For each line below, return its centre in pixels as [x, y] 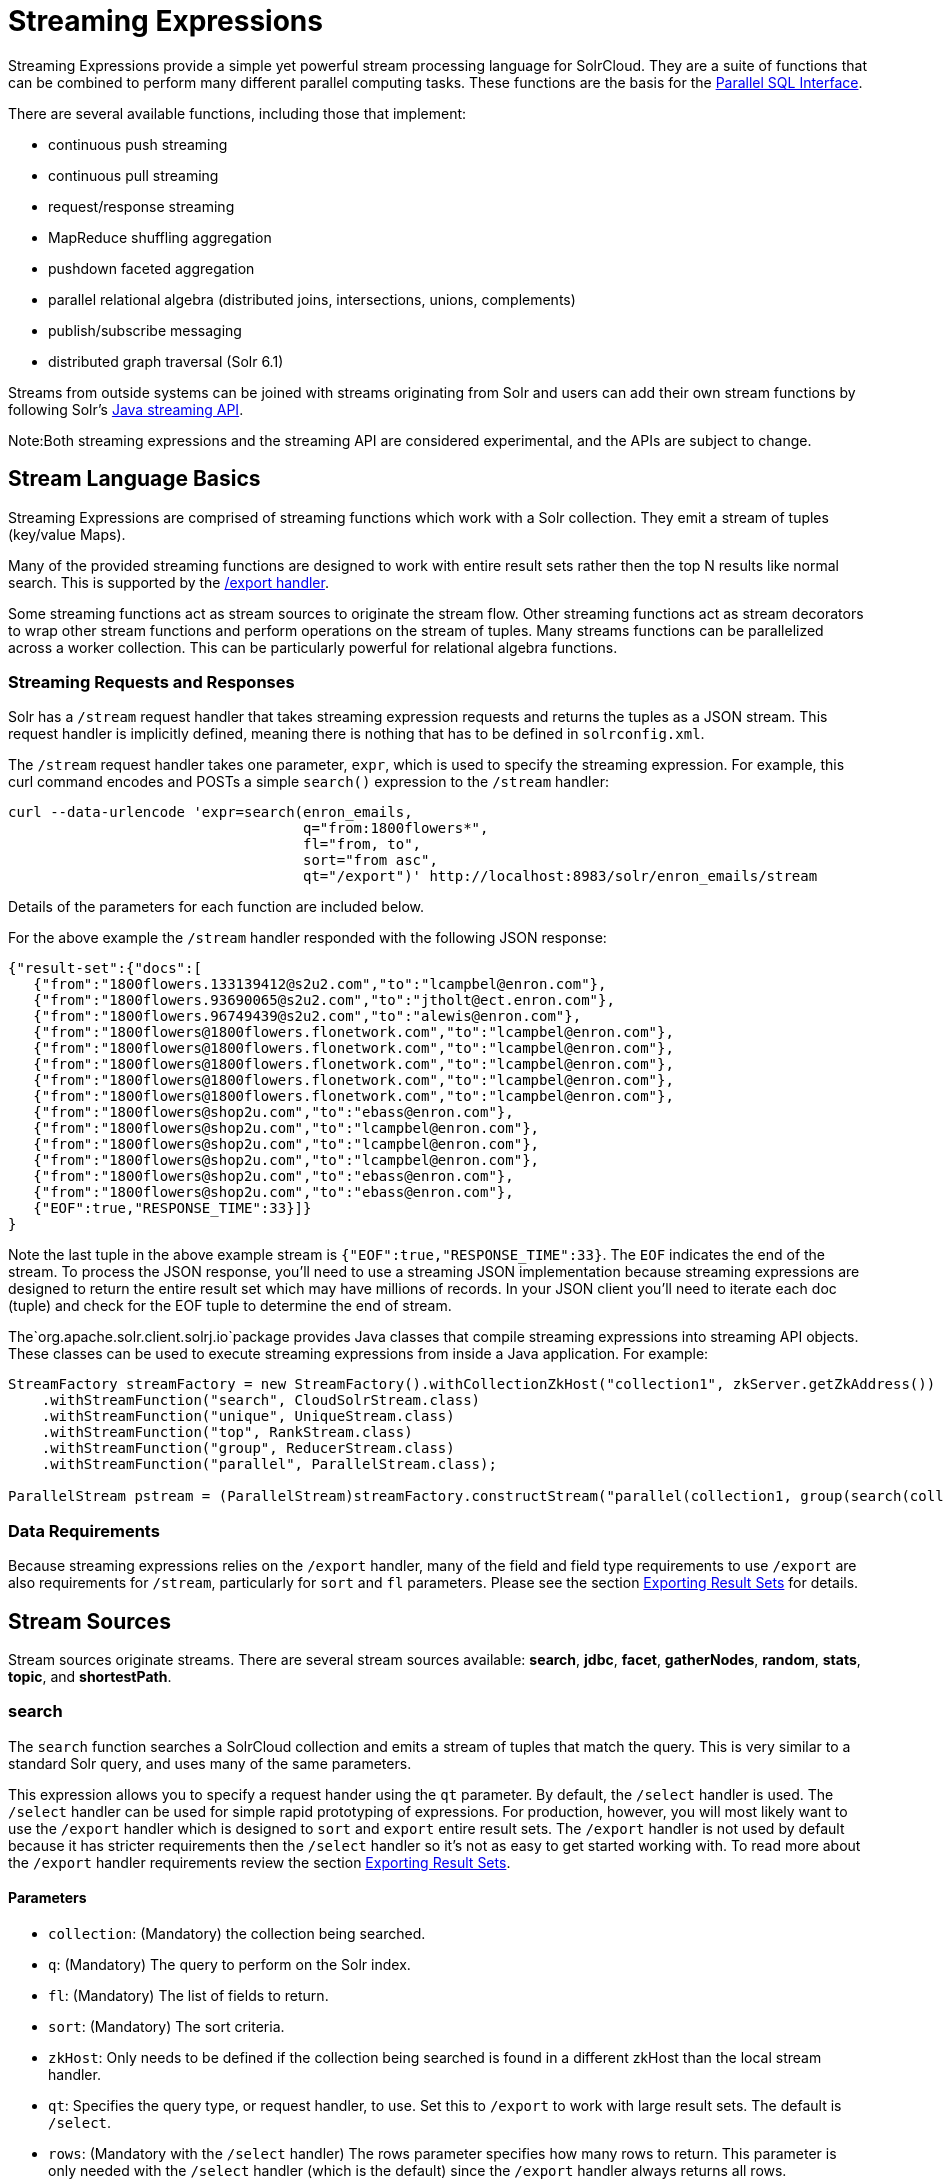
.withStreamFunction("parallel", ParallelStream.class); [269, 1464]
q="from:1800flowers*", [396, 828]
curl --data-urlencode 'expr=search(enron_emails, [210, 812]
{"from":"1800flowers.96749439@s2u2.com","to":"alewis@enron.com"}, [307, 1016]
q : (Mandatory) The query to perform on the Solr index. [229, 1964]
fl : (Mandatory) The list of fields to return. [188, 1995]
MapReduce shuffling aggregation [160, 237]
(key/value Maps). [67, 534]
